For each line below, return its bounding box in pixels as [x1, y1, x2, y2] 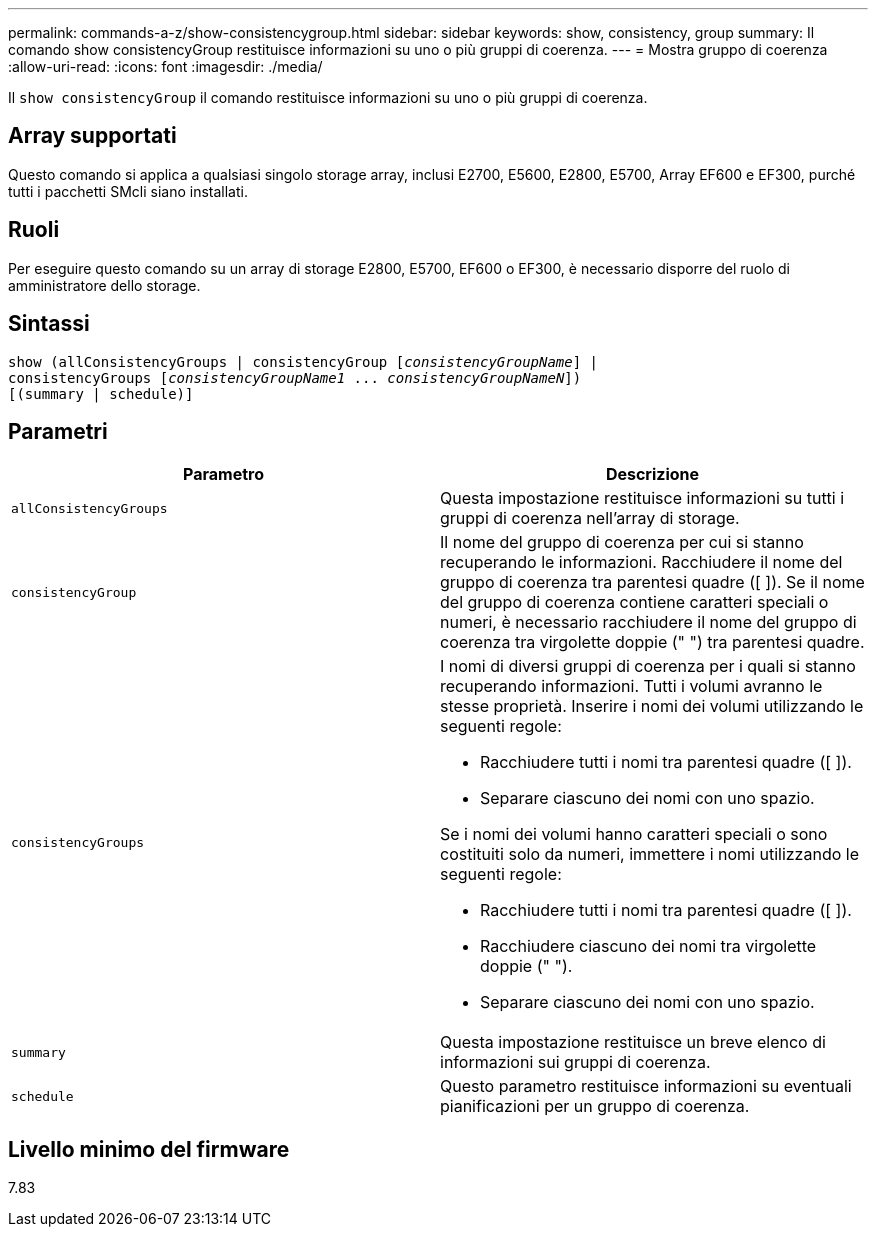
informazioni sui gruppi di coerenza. [440, 1052, 711, 1073]
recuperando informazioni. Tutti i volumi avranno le [440, 676, 823, 697]
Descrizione [605, 464, 700, 485]
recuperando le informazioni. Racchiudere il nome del [440, 552, 843, 573]
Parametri [8, 418, 108, 444]
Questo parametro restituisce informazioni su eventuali [440, 1076, 852, 1097]
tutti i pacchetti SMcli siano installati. [8, 182, 248, 200]
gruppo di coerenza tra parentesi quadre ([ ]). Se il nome [440, 572, 865, 593]
